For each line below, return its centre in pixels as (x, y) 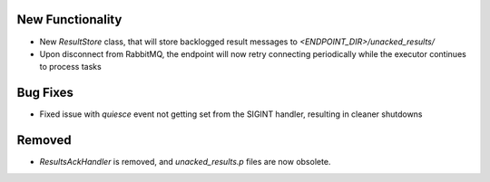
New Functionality (69, 19)
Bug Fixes (45, 93)
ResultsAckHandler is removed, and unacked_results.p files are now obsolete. (185, 162)
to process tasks (70, 67)
